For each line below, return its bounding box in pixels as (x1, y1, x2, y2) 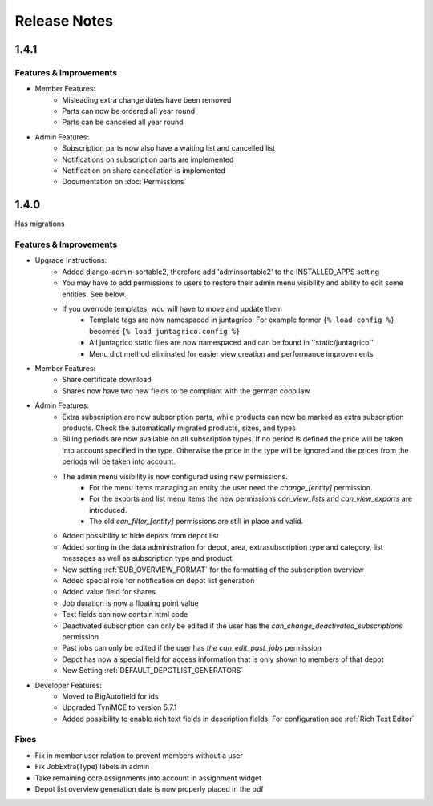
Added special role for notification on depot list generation (62, 576, 255, 586)
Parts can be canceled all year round (62, 117, 184, 127)
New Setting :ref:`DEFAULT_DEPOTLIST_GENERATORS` (62, 666, 244, 675)
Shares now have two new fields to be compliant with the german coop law (62, 385, 310, 396)
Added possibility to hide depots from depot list (62, 531, 220, 541)
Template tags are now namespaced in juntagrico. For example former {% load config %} (89, 315, 395, 324)
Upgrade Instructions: (34, 256, 107, 265)
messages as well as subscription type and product (62, 554, 233, 563)
